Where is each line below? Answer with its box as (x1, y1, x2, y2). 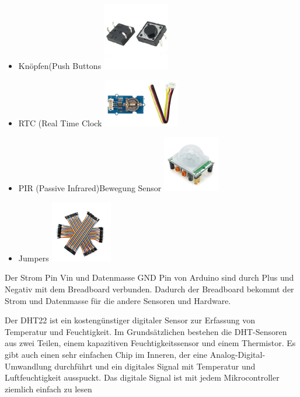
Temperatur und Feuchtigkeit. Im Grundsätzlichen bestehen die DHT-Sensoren (5, 325, 287, 337)
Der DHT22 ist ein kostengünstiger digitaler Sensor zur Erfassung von (5, 314, 256, 326)
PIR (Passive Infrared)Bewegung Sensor (18, 182, 162, 194)
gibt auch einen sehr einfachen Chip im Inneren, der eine (5, 348, 208, 360)
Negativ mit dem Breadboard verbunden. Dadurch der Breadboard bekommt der (5, 282, 294, 295)
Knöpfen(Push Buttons (18, 60, 102, 71)
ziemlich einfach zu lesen (5, 382, 92, 395)
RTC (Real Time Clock (18, 116, 102, 129)
